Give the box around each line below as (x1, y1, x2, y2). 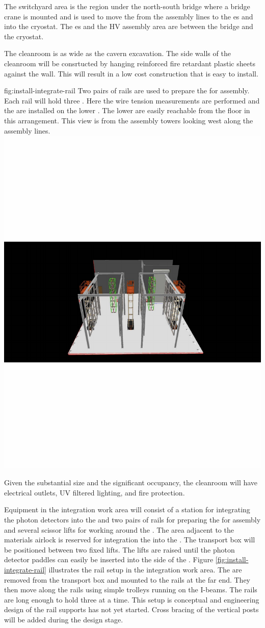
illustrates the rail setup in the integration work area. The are (48, 564, 242, 574)
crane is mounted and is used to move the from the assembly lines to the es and (4, 11, 253, 21)
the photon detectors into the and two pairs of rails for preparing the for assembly (4, 514, 261, 525)
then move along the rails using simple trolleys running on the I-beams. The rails (4, 584, 257, 595)
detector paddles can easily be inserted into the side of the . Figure (4, 554, 214, 565)
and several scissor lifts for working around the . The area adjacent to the (4, 524, 234, 535)
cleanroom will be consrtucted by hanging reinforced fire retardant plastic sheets (4, 58, 255, 68)
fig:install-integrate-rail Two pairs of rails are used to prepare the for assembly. (4, 85, 250, 96)
